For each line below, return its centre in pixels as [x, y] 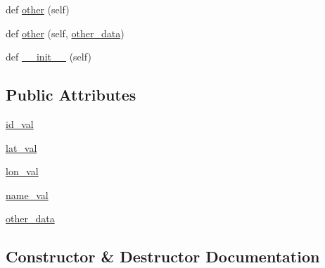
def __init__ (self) [49, 57]
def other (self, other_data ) [65, 33]
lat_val [21, 147]
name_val [27, 194]
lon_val [22, 171]
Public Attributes [71, 95]
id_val [20, 123]
